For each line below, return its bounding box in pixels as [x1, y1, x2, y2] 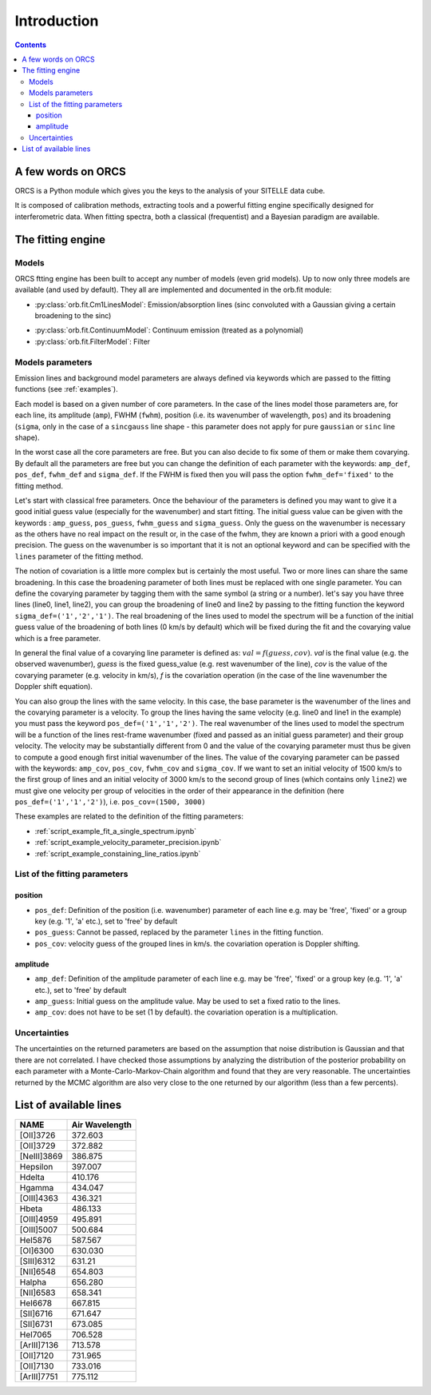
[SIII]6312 [19, 1255, 56, 1266]
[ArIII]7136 [19, 1339, 59, 1350]
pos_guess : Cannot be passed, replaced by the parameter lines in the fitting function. [34, 927, 323, 937]
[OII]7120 [19, 1349, 54, 1361]
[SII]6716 [19, 1308, 53, 1319]
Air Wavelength [71, 1119, 132, 1130]
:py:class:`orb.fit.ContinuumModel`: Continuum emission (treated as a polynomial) [34, 325, 303, 335]
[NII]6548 [19, 1265, 56, 1277]
